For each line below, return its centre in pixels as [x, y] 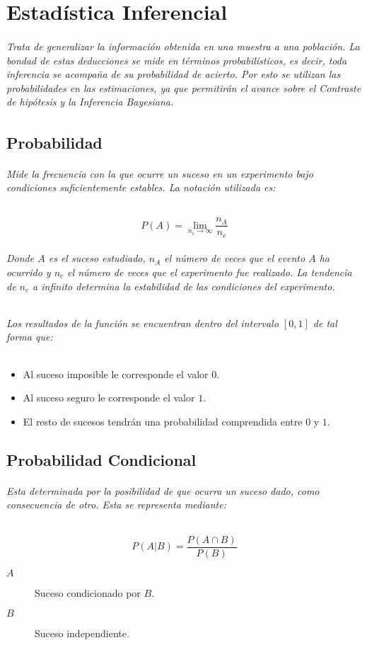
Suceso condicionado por [88, 592]
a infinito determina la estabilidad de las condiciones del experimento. [184, 286]
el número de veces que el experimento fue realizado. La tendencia [210, 272]
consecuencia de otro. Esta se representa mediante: [116, 504]
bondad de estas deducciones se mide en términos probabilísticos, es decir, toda [177, 60]
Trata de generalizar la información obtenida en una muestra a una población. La [183, 46]
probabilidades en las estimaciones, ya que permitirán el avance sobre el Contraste [184, 87]
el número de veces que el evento [235, 258]
